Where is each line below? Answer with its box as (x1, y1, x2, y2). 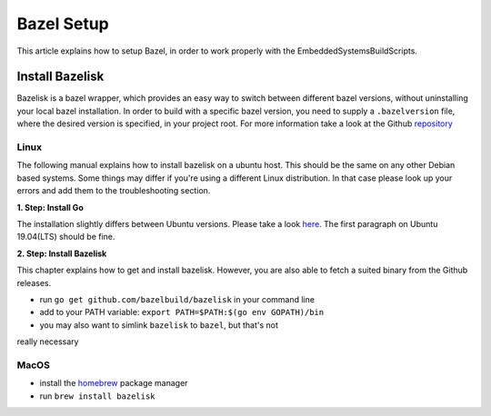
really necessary (16, 336, 79, 347)
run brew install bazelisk (39, 391, 155, 401)
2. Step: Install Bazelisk (16, 248, 107, 259)
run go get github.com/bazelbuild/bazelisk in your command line (39, 293, 316, 304)
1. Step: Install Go (16, 202, 84, 213)
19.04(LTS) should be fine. (16, 232, 115, 243)
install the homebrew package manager (39, 378, 188, 389)
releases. (16, 277, 52, 288)
